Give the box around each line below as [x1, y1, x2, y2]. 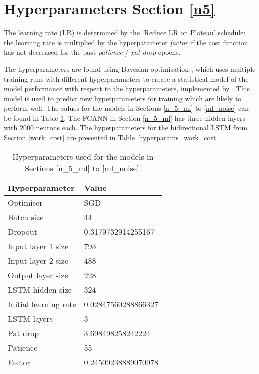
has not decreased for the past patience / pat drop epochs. [4, 47, 181, 57]
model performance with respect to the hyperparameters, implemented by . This [4, 83, 250, 94]
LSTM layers [8, 312, 53, 324]
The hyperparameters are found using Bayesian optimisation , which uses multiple [4, 63, 256, 74]
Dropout [8, 225, 37, 237]
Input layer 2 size [8, 254, 69, 266]
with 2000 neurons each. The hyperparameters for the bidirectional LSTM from [4, 122, 248, 133]
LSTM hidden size [8, 283, 72, 295]
